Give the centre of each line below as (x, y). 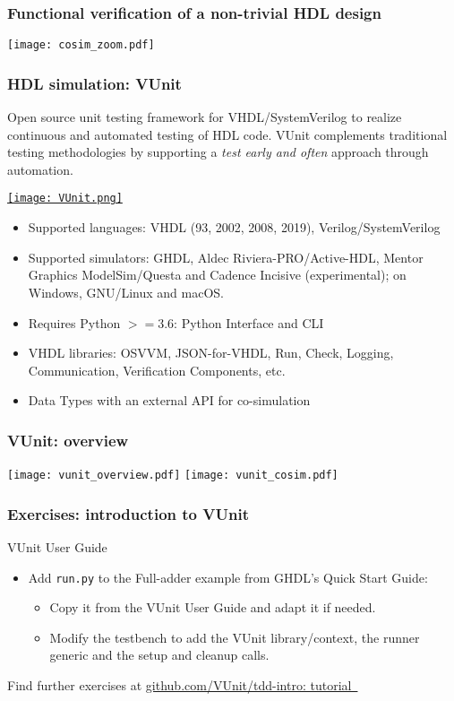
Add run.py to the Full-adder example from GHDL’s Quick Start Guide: (228, 577)
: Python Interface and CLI (249, 322)
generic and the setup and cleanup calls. (159, 655)
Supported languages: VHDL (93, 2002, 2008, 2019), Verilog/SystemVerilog (234, 227)
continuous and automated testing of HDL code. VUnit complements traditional (227, 134)
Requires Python (74, 322)
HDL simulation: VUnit (94, 83)
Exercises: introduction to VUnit (128, 513)
